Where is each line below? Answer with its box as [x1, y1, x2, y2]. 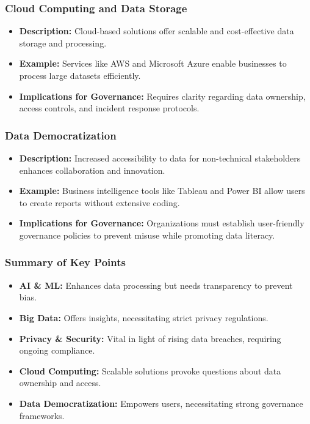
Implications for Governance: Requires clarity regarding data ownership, [19, 89, 306, 102]
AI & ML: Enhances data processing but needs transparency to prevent [19, 278, 293, 291]
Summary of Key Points [5, 255, 126, 270]
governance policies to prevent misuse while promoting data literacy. [19, 228, 275, 241]
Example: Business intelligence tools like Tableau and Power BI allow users [19, 184, 305, 197]
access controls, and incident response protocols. [19, 102, 200, 114]
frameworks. [19, 409, 65, 422]
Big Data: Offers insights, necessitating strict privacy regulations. [19, 311, 269, 324]
